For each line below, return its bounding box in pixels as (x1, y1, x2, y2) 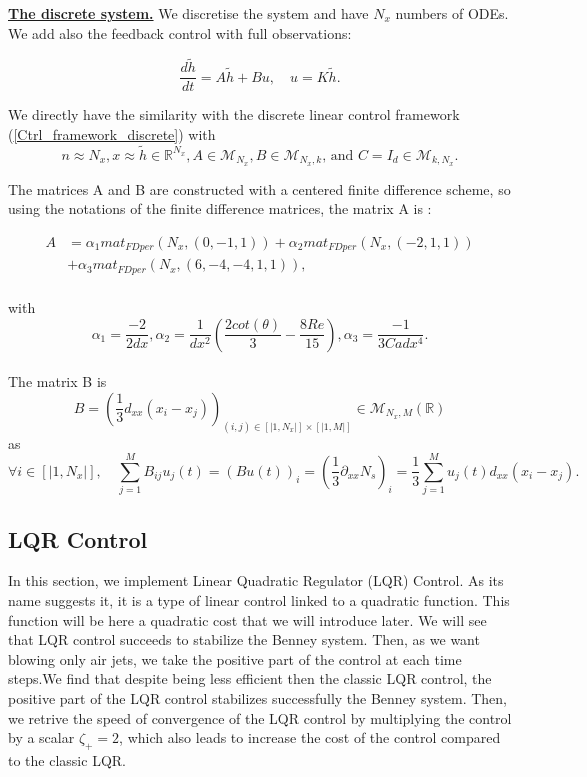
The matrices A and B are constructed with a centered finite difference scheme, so (8, 178, 511, 199)
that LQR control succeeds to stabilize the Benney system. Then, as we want (8, 629, 480, 650)
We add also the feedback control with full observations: (8, 22, 352, 43)
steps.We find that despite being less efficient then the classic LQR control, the (8, 668, 492, 689)
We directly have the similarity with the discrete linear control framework (8, 104, 460, 125)
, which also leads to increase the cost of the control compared (119, 727, 501, 748)
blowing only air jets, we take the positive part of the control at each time (8, 648, 462, 669)
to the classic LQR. (8, 750, 126, 771)
